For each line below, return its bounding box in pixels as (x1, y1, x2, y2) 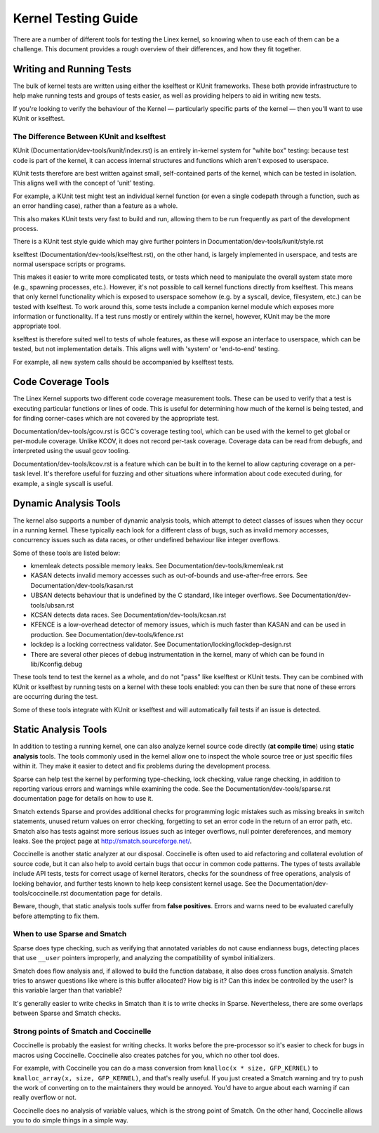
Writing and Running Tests (13, 63, 132, 75)
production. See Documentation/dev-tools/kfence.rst (30, 630, 184, 638)
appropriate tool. (13, 322, 61, 330)
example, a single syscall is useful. (13, 479, 114, 487)
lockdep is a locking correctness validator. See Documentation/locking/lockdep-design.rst (30, 640, 291, 649)
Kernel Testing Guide (13, 11, 138, 26)
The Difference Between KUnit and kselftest (13, 131, 166, 141)
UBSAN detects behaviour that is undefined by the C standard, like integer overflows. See (30, 591, 291, 600)
